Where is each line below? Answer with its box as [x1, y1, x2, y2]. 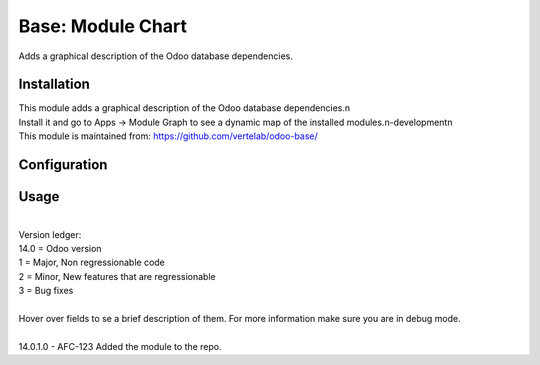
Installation [18, 76, 90, 93]
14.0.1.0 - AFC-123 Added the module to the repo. [18, 340, 222, 352]
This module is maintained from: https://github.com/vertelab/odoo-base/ [18, 130, 319, 142]
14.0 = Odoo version [18, 242, 102, 254]
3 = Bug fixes [18, 285, 74, 297]
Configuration [18, 156, 108, 174]
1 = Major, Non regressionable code [18, 256, 165, 269]
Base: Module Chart [18, 15, 187, 37]
